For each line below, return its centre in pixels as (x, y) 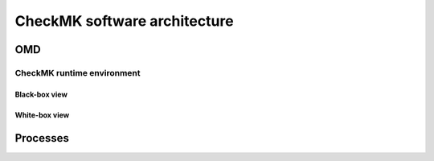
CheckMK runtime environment (78, 72)
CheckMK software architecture (124, 21)
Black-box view (41, 94)
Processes (42, 138)
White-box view (42, 115)
